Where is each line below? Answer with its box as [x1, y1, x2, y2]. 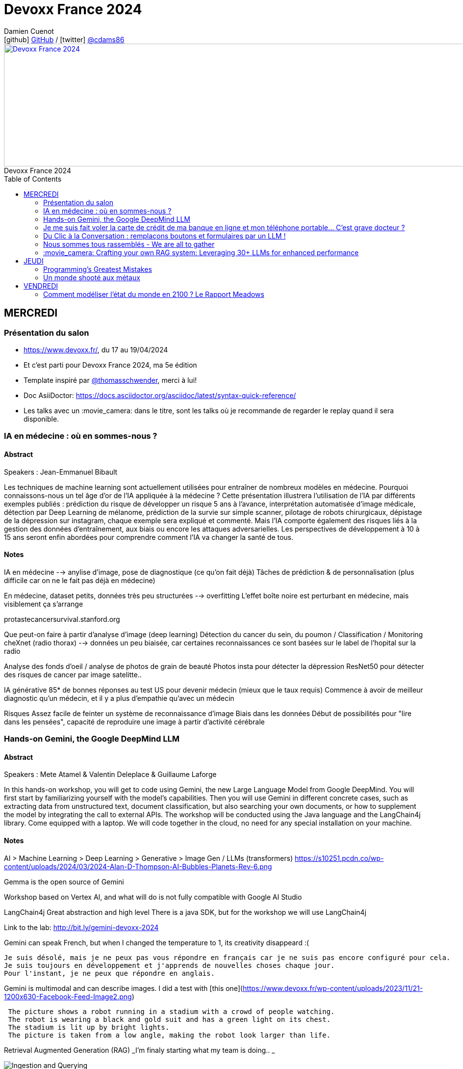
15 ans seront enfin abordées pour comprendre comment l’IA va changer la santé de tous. [4, 533, 294, 541]
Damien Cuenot [4, 27, 54, 35]
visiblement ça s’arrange [4, 599, 83, 608]
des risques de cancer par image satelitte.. [4, 670, 142, 679]
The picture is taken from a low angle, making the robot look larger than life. [8, 1031, 331, 1039]
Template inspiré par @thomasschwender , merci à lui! [24, 375, 197, 384]
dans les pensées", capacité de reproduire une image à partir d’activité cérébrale [4, 717, 265, 726]
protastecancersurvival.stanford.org [4, 615, 120, 623]
